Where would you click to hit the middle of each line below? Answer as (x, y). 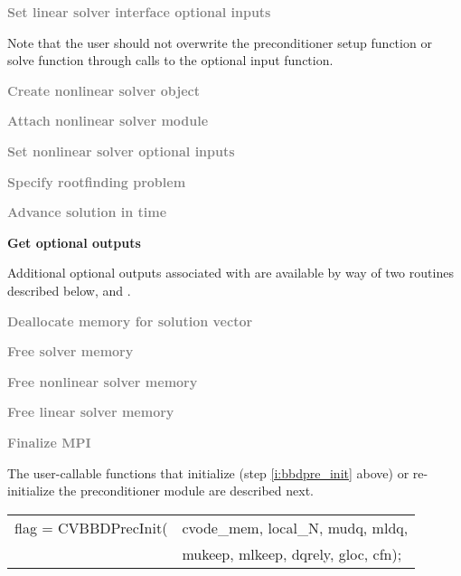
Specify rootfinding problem (97, 181)
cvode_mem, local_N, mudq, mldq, (295, 527)
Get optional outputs (74, 242)
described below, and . (69, 290)
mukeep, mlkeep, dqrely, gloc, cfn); (292, 553)
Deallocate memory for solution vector (130, 321)
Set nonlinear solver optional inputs (121, 151)
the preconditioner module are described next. (186, 491)
